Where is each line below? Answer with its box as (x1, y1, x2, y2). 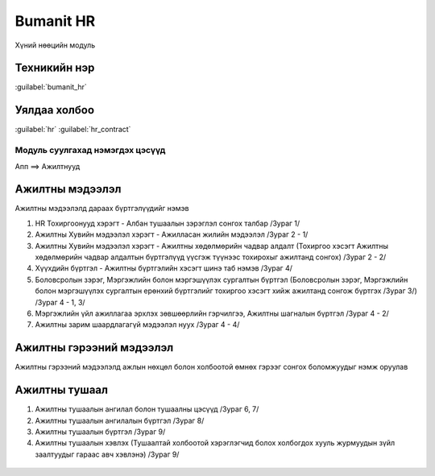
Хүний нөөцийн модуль (14, 40, 96, 50)
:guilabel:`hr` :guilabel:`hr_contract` (14, 125, 131, 135)
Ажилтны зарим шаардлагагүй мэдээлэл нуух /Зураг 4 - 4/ (35, 320, 240, 329)
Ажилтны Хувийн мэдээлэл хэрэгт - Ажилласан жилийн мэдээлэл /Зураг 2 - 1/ (35, 230, 309, 239)
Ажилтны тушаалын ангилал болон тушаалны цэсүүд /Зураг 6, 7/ (35, 404, 259, 414)
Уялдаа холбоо (14, 103, 95, 117)
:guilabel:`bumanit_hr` (14, 82, 88, 92)
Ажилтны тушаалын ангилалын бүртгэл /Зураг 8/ (35, 416, 205, 425)
